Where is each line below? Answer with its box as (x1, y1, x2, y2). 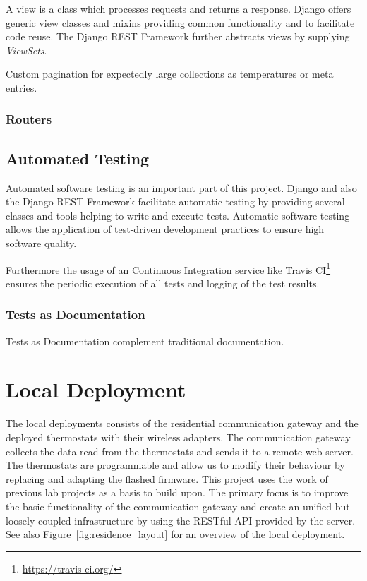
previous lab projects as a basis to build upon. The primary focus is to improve (6, 485, 349, 500)
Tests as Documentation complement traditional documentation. (6, 333, 284, 348)
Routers (6, 110, 52, 128)
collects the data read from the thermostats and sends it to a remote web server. (6, 443, 354, 458)
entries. (6, 80, 37, 95)
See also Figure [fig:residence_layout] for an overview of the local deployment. (6, 527, 345, 541)
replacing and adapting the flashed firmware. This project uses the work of (6, 471, 328, 486)
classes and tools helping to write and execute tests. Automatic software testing (6, 208, 350, 222)
